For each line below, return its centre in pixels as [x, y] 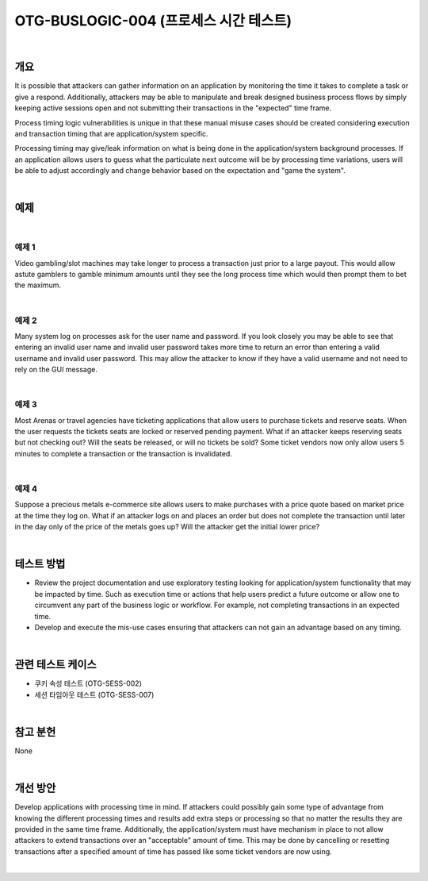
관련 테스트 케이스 [55, 665]
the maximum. [38, 285]
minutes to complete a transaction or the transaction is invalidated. [124, 453]
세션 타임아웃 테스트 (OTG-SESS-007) [94, 694]
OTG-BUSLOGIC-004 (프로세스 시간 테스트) [153, 21]
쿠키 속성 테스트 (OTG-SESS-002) [88, 683]
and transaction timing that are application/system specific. [112, 134]
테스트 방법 [40, 564]
